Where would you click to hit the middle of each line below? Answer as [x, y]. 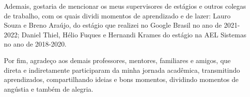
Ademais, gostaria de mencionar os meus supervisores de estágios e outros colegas [125, 6]
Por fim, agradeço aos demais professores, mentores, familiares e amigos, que [117, 60]
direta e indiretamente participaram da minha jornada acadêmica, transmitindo [122, 70]
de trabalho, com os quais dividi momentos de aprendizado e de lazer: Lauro [117, 15]
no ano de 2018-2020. [35, 44]
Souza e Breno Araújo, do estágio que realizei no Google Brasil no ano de [113, 25]
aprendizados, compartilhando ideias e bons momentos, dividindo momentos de [121, 79]
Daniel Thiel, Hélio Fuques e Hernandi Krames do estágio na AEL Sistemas [134, 34]
